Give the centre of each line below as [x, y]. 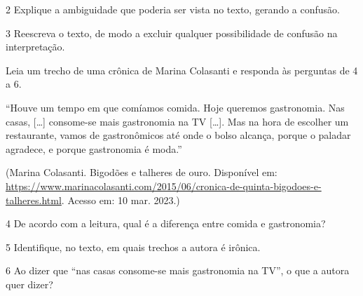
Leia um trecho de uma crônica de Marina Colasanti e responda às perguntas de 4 [182, 70]
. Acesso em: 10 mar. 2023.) [121, 200]
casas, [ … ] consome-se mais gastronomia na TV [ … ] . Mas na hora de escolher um [177, 121]
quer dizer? [29, 284]
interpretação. [35, 47]
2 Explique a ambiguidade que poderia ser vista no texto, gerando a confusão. [173, 9]
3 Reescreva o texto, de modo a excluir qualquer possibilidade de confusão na [172, 33]
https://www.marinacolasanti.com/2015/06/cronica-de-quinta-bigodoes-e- [164, 186]
